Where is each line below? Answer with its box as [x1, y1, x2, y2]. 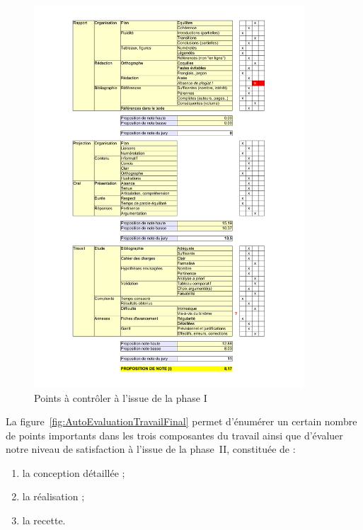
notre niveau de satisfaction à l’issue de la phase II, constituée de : [6, 442, 296, 456]
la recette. [22, 513, 66, 528]
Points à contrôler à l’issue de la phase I [34, 390, 207, 405]
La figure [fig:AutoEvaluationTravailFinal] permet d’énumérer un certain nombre [6, 414, 357, 429]
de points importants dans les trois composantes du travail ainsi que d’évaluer [6, 427, 343, 442]
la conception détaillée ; [22, 465, 125, 480]
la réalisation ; [22, 489, 85, 504]
